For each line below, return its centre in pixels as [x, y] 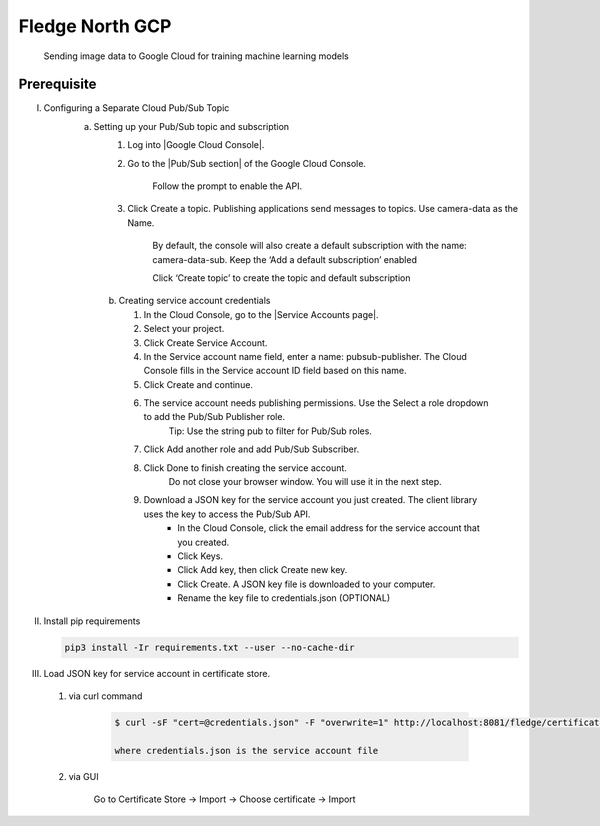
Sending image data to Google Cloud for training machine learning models [196, 56]
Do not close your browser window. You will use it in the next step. [305, 482]
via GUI [83, 776]
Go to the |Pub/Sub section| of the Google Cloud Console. [247, 163]
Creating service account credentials [194, 301]
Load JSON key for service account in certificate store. [156, 673]
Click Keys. [200, 556]
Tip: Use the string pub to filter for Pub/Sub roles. [270, 431]
